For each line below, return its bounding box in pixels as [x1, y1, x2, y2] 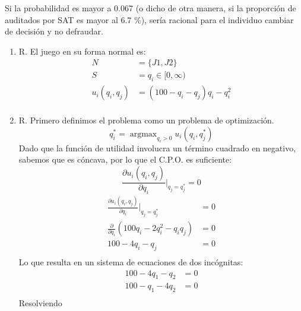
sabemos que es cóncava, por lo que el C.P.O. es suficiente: [18, 153, 232, 166]
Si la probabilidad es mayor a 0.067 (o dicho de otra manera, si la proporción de [5, 2, 296, 14]
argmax [129, 129, 157, 138]
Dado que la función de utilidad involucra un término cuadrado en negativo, [18, 141, 296, 154]
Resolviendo [18, 297, 62, 309]
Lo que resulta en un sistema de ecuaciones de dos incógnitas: [18, 255, 243, 268]
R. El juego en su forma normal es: [18, 45, 146, 57]
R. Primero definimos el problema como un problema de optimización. [18, 114, 274, 126]
